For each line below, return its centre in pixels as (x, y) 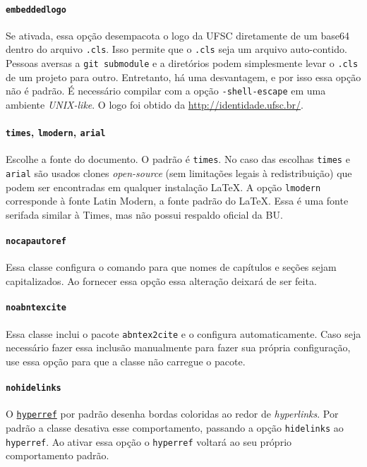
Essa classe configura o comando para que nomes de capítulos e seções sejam (171, 267)
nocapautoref (36, 242)
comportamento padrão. (58, 455)
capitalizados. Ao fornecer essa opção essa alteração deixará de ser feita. (161, 281)
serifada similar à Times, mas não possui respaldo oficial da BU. (144, 215)
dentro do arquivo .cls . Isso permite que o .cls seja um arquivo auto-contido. (176, 49)
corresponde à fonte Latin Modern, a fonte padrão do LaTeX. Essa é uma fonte (177, 201)
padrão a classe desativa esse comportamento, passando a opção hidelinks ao (175, 427)
